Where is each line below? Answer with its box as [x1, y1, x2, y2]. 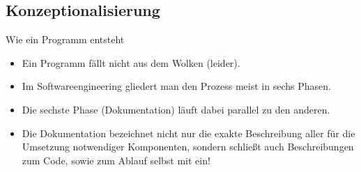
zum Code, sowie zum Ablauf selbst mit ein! [22, 153, 210, 167]
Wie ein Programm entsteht [6, 32, 125, 47]
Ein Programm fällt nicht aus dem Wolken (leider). [22, 55, 240, 70]
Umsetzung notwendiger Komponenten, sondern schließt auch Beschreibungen [22, 139, 354, 154]
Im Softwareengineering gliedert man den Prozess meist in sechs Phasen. [22, 79, 331, 93]
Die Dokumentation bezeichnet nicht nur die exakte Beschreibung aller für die [22, 125, 355, 140]
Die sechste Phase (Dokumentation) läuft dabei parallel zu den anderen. [22, 102, 330, 116]
